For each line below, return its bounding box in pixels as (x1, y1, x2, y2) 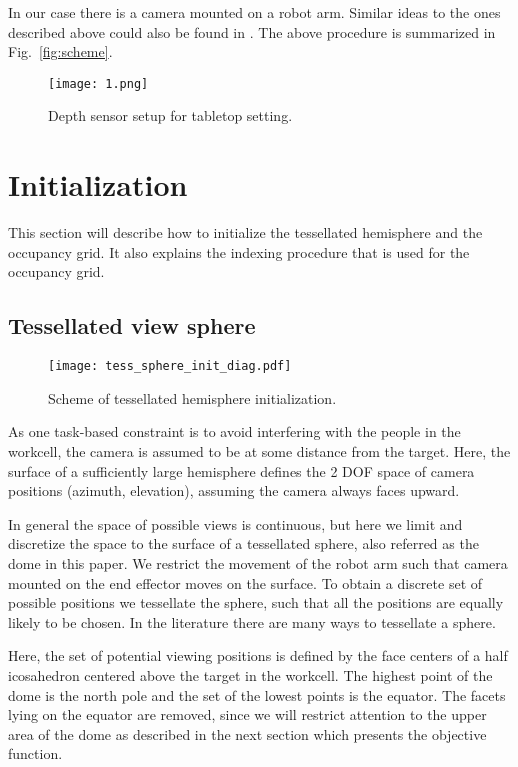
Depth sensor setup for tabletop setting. (48, 105, 293, 126)
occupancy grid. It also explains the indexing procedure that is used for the (8, 241, 470, 262)
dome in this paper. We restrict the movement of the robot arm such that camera (8, 552, 508, 573)
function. (8, 743, 63, 764)
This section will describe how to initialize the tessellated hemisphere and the (8, 222, 483, 243)
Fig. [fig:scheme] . (8, 41, 113, 62)
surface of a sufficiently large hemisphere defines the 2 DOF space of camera (8, 460, 475, 481)
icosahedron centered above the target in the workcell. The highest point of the (8, 664, 493, 685)
